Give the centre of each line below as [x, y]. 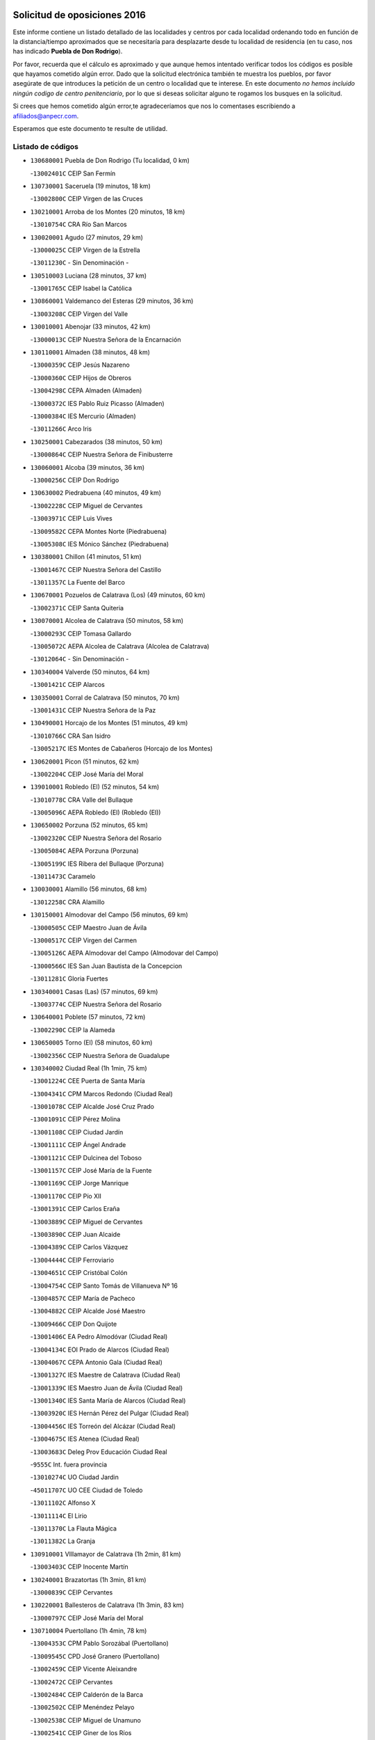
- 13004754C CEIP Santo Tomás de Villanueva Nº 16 [104, 1286]
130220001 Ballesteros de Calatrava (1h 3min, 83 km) [107, 1605]
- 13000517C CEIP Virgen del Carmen [83, 940]
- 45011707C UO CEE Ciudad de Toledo [86, 1490]
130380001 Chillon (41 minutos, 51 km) [86, 557]
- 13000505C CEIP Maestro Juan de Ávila [89, 927]
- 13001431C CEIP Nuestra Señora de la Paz [93, 710]
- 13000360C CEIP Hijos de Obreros [81, 378]
